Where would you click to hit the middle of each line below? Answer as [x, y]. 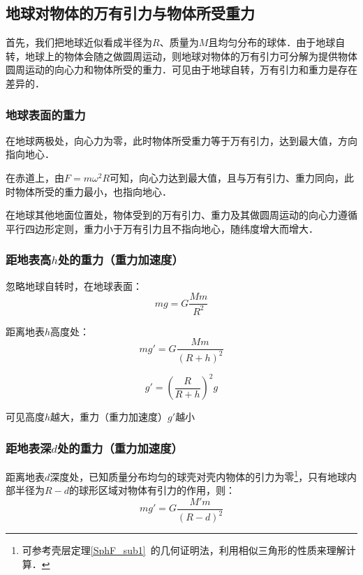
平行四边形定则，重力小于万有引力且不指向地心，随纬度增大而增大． [162, 228]
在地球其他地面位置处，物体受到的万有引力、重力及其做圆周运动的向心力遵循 [181, 215]
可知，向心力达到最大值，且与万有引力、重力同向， [227, 177]
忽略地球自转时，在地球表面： [74, 285]
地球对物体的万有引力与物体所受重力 [130, 13]
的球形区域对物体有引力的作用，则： [153, 490]
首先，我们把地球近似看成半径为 [79, 42]
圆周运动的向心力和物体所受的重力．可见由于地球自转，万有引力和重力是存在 [181, 70]
